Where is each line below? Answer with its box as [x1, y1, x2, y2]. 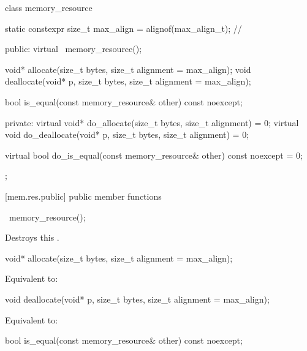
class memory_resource [5, 1, 93, 13]
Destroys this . [5, 231, 59, 244]
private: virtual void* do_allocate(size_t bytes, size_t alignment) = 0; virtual [5, 116, 299, 129]
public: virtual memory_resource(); [5, 42, 142, 55]
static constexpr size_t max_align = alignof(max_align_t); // [5, 21, 242, 34]
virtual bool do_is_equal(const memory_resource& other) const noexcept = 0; [5, 148, 303, 161]
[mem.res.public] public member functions [5, 189, 162, 202]
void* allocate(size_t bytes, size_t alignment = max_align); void [5, 62, 251, 75]
